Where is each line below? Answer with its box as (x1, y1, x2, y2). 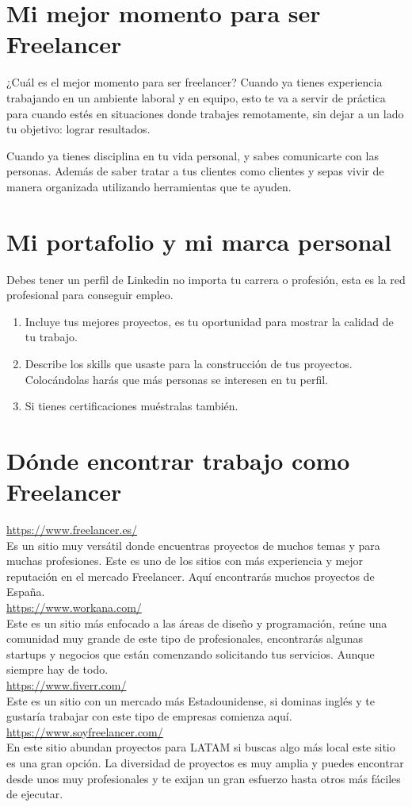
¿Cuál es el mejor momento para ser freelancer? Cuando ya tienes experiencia (6, 74, 383, 90)
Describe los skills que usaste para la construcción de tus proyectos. (25, 355, 353, 371)
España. (6, 583, 45, 600)
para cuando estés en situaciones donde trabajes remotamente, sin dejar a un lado (6, 105, 404, 121)
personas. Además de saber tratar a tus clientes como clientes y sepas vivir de (6, 163, 384, 179)
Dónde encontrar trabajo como (6, 444, 350, 476)
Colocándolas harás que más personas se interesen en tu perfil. (25, 371, 328, 387)
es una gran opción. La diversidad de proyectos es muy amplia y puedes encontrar (6, 754, 404, 770)
